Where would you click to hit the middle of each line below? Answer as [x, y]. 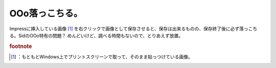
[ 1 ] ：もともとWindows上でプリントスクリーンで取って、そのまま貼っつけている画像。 [102, 57]
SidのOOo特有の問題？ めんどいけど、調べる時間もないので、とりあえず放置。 [101, 35]
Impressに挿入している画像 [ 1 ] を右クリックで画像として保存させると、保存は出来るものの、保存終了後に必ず [124, 29]
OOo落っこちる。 [46, 13]
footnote [21, 46]
